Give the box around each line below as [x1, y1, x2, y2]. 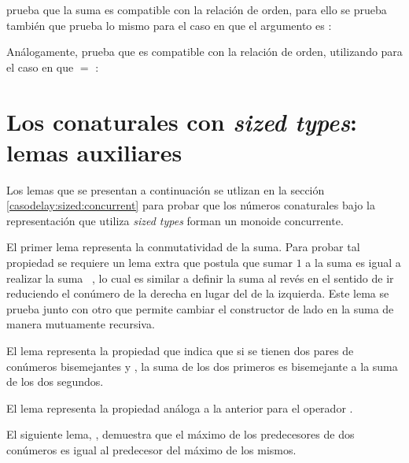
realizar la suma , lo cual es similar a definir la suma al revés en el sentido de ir [6, 269, 394, 286]
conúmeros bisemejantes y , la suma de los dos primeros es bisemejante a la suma [6, 357, 398, 374]
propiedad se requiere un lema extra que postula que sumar [6, 254, 293, 271]
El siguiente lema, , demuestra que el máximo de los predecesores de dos [6, 426, 355, 443]
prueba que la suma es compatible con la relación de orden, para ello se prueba [6, 2, 387, 17]
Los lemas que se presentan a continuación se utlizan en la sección [6, 181, 325, 198]
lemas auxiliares [6, 135, 182, 168]
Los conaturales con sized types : [6, 105, 357, 138]
